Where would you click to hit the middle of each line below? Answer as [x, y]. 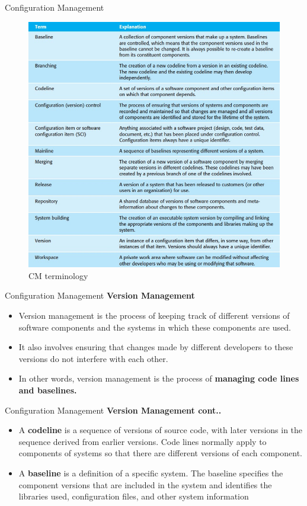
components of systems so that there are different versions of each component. [160, 453]
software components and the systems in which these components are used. [155, 327]
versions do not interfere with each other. [93, 358]
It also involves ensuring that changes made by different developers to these [156, 347]
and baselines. [48, 390]
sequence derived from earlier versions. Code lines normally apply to [143, 441]
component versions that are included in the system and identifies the [145, 484]
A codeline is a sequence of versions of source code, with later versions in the [161, 430]
